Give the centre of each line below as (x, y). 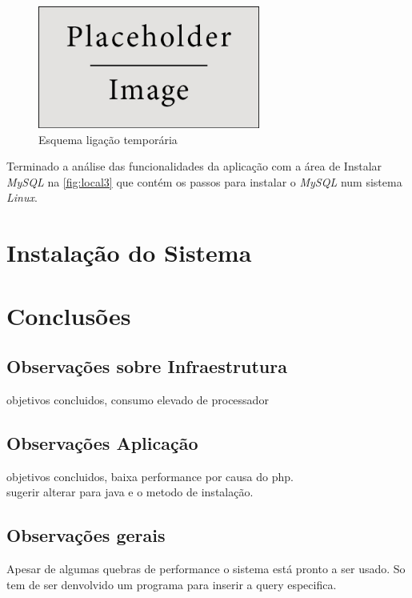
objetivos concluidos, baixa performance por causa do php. (150, 476)
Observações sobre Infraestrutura (147, 366)
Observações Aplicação (102, 442)
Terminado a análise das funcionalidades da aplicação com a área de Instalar (194, 166)
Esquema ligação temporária (108, 139)
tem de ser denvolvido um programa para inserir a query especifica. (172, 584)
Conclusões (69, 315)
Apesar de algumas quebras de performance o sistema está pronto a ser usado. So (206, 569)
